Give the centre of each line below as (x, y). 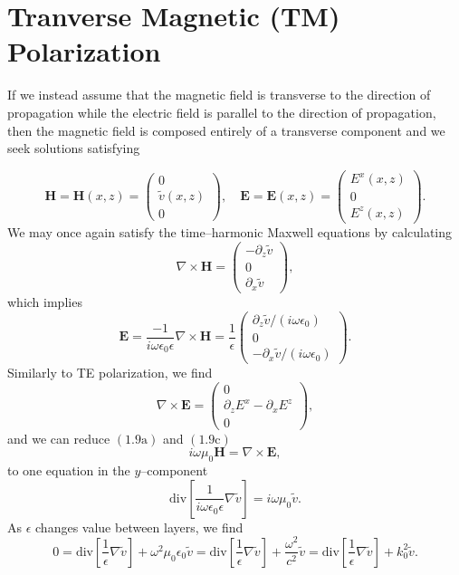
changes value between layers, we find (139, 527)
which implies (45, 301)
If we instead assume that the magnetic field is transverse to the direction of (219, 95)
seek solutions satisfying (74, 148)
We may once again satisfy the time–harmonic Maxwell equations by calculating (230, 231)
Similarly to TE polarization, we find (110, 373)
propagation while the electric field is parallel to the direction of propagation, (222, 112)
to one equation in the (69, 470)
